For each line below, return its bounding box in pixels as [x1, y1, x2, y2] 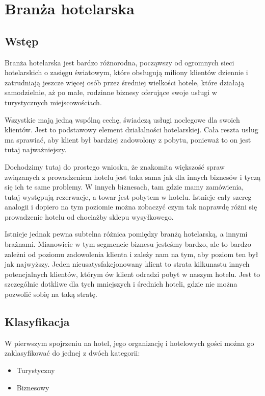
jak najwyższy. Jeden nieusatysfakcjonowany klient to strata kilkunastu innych [5, 259, 250, 269]
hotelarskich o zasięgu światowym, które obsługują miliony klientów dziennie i [5, 67, 248, 78]
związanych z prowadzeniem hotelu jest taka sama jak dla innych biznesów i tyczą [5, 171, 261, 182]
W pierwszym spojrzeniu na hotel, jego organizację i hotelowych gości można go [5, 337, 254, 348]
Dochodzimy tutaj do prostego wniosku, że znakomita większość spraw [5, 161, 225, 172]
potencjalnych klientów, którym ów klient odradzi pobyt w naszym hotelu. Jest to [5, 268, 260, 279]
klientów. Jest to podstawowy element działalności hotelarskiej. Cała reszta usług [5, 124, 258, 135]
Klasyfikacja [5, 314, 70, 330]
